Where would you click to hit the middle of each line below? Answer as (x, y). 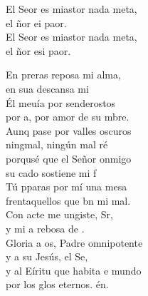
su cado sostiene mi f (51, 172)
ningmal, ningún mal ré (57, 144)
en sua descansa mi (47, 88)
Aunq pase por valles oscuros (69, 130)
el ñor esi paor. (38, 50)
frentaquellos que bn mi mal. (68, 200)
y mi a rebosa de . (45, 228)
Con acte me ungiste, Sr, (59, 214)
